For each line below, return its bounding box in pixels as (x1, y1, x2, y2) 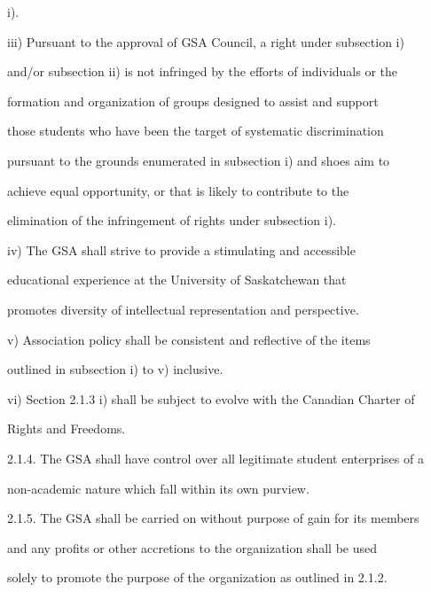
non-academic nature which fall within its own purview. (7, 479, 310, 497)
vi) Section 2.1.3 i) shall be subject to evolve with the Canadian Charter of (7, 389, 415, 408)
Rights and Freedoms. (7, 419, 126, 438)
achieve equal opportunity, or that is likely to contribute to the (7, 181, 349, 199)
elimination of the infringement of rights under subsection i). (7, 211, 336, 230)
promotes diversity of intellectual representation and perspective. (7, 300, 359, 318)
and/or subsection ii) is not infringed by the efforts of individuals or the (7, 62, 398, 81)
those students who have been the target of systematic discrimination (7, 121, 384, 140)
